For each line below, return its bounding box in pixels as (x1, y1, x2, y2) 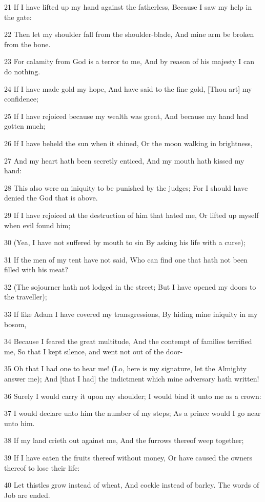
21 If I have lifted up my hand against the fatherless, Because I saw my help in (4, 2, 252, 12)
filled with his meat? (4, 264, 68, 275)
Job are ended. (4, 489, 50, 500)
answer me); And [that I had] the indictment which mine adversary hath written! (4, 373, 259, 384)
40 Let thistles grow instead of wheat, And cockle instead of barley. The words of (4, 479, 259, 490)
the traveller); (4, 291, 47, 302)
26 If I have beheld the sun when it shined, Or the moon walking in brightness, (4, 137, 253, 148)
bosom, (4, 318, 27, 329)
